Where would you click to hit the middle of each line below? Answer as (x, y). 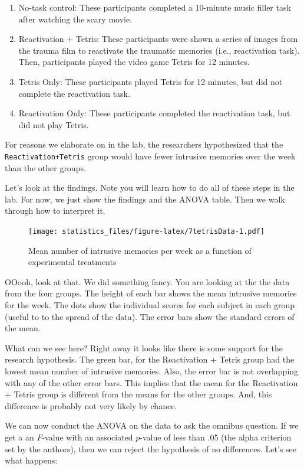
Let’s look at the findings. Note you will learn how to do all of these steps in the (150, 187)
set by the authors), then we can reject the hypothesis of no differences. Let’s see (151, 448)
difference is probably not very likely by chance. (91, 405)
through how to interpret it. (55, 210)
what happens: (31, 460)
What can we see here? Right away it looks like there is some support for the (144, 347)
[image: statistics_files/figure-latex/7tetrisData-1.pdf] (146, 231)
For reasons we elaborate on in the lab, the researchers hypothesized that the (144, 144)
